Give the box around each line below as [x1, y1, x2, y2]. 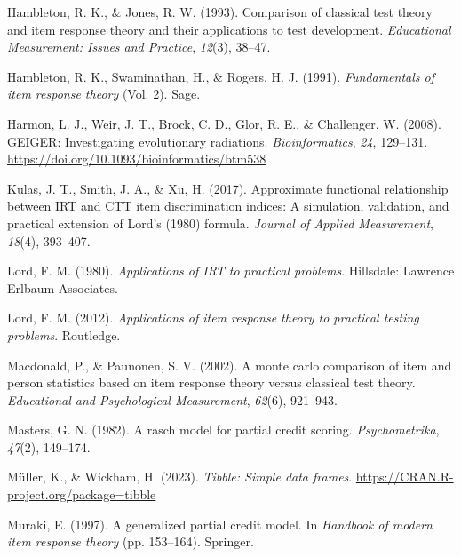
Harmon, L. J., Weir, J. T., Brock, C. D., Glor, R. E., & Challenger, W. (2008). [7, 114, 441, 132]
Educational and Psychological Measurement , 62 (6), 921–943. [7, 390, 338, 409]
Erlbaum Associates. [7, 278, 118, 297]
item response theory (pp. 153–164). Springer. [7, 532, 254, 551]
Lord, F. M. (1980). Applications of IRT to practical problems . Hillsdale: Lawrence [7, 261, 455, 280]
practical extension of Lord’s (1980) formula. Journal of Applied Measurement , [7, 213, 433, 232]
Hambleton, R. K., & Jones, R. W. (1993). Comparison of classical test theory [7, 3, 433, 20]
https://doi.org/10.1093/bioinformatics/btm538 [7, 149, 266, 168]
